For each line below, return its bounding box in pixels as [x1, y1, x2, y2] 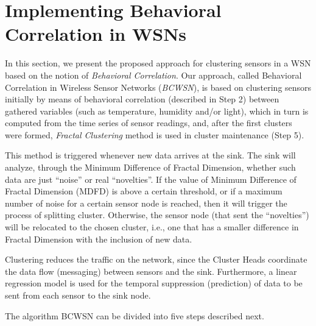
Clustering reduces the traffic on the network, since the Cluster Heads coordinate [5, 253, 307, 266]
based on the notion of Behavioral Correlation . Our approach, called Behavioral [5, 68, 302, 81]
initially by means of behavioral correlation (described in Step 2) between [5, 93, 279, 105]
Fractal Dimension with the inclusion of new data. [5, 232, 192, 245]
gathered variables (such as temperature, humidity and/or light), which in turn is [5, 104, 309, 117]
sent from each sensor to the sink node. [5, 289, 151, 301]
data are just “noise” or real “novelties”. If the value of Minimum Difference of [5, 172, 297, 185]
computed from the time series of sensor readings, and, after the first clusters [5, 116, 292, 129]
